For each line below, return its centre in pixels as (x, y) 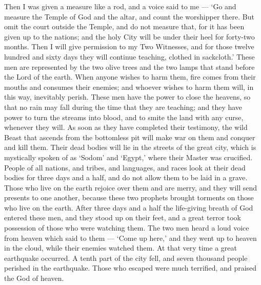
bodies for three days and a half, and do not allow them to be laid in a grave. (126, 177)
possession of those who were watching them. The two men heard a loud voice (127, 228)
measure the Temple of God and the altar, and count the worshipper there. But (129, 16)
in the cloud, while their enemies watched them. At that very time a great (121, 248)
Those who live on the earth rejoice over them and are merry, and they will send (131, 187)
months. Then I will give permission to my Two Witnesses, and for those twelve (129, 46)
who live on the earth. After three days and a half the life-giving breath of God (129, 207)
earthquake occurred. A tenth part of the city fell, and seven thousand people (126, 258)
